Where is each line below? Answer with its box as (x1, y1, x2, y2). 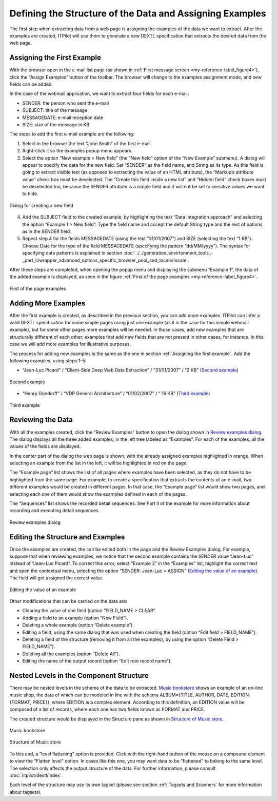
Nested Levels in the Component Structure (9, 671, 149, 680)
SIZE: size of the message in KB (22, 121, 90, 128)
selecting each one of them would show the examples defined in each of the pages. (9, 491, 187, 497)
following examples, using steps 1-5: (9, 358, 87, 364)
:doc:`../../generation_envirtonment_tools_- (123, 250, 213, 256)
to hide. (22, 190, 38, 197)
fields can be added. (9, 81, 53, 87)
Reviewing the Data (9, 416, 73, 424)
